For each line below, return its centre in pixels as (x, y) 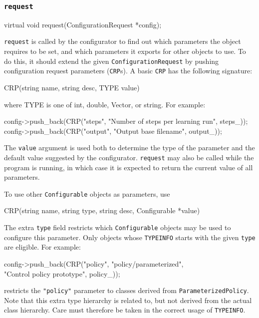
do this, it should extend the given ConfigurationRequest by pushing (112, 61)
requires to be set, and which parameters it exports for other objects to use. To (125, 51)
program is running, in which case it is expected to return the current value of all (129, 167)
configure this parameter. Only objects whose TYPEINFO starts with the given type (130, 237)
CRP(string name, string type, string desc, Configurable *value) (102, 210)
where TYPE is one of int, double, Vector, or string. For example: (105, 104)
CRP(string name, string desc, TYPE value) (72, 87)
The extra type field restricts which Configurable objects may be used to (118, 227)
